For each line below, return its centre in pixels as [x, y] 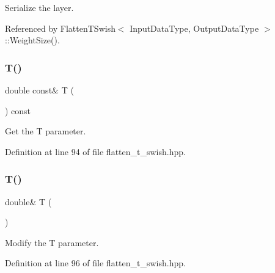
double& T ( [28, 201]
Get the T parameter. [46, 131]
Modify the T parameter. [52, 242]
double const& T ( [39, 90]
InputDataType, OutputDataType [194, 28]
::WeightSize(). [32, 40]
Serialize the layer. [39, 7]
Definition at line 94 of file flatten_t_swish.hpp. [95, 151]
